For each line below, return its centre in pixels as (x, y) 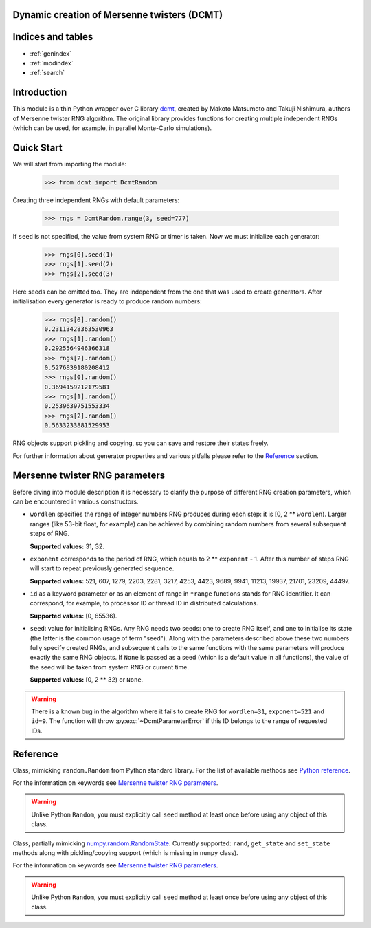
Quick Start (37, 148)
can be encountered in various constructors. (76, 501)
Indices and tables (53, 37)
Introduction (40, 93)
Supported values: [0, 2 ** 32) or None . (87, 680)
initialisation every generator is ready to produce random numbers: (107, 301)
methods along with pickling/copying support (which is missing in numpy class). (125, 853)
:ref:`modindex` (52, 63)
